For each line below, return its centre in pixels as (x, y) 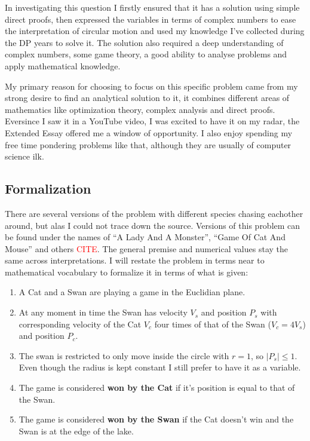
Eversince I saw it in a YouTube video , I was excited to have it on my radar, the (152, 121)
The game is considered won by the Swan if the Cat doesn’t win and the (156, 419)
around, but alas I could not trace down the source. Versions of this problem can (153, 225)
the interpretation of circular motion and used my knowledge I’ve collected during (155, 31)
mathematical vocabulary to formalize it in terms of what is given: (127, 272)
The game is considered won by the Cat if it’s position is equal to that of (157, 388)
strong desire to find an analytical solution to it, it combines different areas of (147, 98)
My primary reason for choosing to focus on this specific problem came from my (151, 86)
